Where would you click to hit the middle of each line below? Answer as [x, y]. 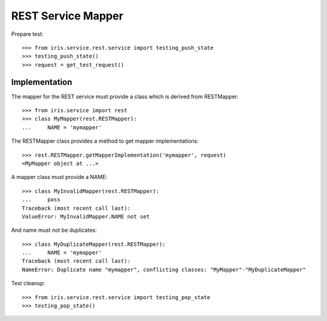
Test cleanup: [28, 283]
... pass [41, 200]
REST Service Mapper [67, 16]
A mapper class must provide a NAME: [59, 177]
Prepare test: [27, 34]
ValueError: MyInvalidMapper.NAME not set [86, 216]
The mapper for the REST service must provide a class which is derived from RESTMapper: [125, 96]
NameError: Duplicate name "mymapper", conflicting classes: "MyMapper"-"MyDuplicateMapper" [164, 269]
